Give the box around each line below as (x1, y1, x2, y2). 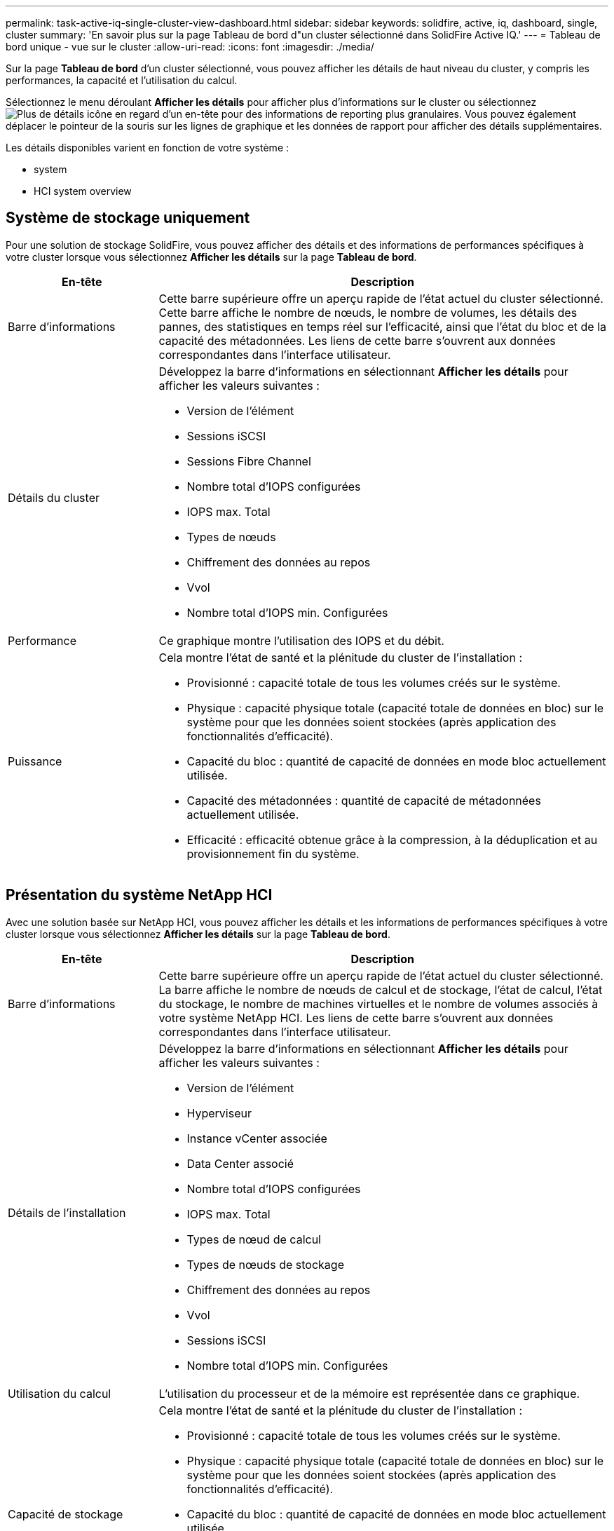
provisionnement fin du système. (186, 846, 360, 861)
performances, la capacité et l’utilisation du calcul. (6, 74, 238, 86)
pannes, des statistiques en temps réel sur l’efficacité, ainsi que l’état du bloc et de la (158, 319, 607, 334)
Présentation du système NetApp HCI (6, 886, 273, 904)
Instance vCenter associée (186, 1131, 327, 1145)
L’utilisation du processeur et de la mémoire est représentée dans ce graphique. (158, 1386, 580, 1401)
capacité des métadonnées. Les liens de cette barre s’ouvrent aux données (158, 333, 556, 348)
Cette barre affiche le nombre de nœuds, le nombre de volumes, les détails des (158, 305, 578, 320)
